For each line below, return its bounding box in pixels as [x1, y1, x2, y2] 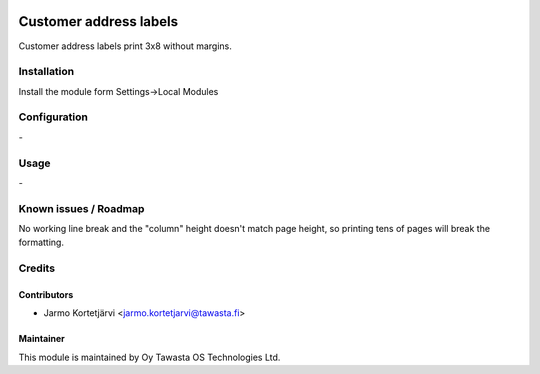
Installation [18, 65, 75, 79]
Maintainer [18, 333, 65, 345]
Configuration [18, 110, 89, 124]
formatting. [18, 236, 65, 249]
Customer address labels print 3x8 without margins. [18, 40, 232, 52]
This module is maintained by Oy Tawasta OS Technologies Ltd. [18, 351, 281, 363]
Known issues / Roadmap [18, 201, 145, 215]
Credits [18, 261, 55, 275]
